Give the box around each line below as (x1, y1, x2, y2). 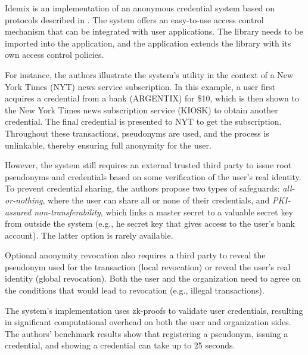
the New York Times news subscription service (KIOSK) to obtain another (5, 103, 278, 116)
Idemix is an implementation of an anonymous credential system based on (5, 2, 275, 14)
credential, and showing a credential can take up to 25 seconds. (5, 339, 235, 351)
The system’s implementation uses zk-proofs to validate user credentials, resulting (5, 304, 303, 316)
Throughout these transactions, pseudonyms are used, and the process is (5, 126, 269, 139)
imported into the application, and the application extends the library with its (5, 36, 291, 49)
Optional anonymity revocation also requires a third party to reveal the (5, 249, 266, 261)
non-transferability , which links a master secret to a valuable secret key (34, 205, 293, 218)
